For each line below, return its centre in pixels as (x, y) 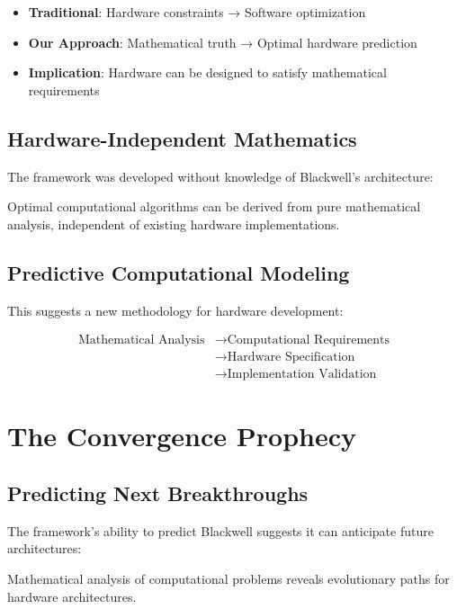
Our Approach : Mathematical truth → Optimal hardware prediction (223, 42)
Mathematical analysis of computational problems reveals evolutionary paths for (228, 579)
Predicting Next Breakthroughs (158, 493)
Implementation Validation (302, 375)
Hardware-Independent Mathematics (182, 138)
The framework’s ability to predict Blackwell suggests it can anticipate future (220, 530)
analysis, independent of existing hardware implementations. (174, 224)
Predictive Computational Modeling (179, 272)
